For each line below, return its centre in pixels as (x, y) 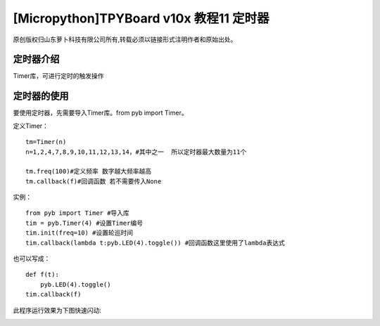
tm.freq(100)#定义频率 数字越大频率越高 (89, 171)
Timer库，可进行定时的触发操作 (59, 76)
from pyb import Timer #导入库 (77, 213)
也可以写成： (32, 259)
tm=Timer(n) (46, 142)
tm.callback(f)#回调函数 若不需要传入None (94, 181)
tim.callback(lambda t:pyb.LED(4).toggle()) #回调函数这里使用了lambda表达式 (155, 243)
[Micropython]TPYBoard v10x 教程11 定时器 (141, 18)
